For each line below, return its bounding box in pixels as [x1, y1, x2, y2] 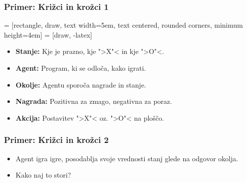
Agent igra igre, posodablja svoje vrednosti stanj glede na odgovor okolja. [15, 153, 238, 163]
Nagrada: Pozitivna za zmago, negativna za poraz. [15, 96, 172, 106]
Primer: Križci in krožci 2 [4, 134, 109, 146]
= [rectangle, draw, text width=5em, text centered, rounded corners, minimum [4, 20, 243, 30]
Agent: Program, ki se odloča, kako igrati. [15, 63, 146, 73]
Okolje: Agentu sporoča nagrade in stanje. [15, 79, 146, 90]
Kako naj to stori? [15, 170, 71, 180]
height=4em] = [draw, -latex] [4, 29, 92, 40]
